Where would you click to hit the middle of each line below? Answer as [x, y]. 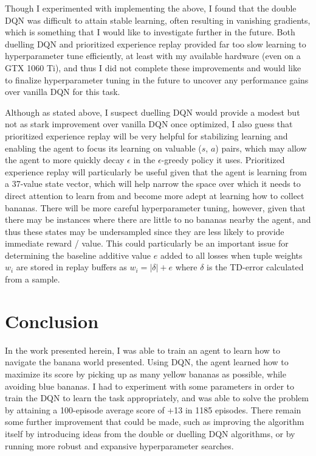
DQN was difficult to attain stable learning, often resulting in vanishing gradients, [158, 20]
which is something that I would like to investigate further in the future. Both [150, 32]
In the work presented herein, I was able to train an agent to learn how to [143, 350]
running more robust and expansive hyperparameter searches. [119, 445]
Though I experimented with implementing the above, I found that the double [151, 8]
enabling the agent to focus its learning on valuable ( [103, 148]
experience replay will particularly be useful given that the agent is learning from [156, 171]
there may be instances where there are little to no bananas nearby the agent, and [158, 219]
